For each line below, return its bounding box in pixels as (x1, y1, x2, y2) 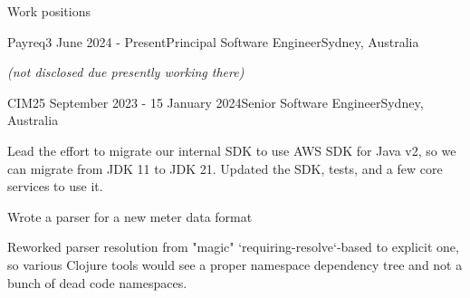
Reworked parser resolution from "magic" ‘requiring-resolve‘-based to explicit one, (7, 237, 459, 256)
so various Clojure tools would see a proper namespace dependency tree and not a (7, 255, 463, 274)
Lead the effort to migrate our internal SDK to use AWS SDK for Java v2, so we (7, 140, 456, 159)
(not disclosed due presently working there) (7, 62, 245, 82)
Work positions (7, 2, 91, 20)
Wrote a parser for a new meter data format (7, 207, 253, 226)
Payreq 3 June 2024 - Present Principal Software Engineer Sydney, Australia (7, 32, 419, 51)
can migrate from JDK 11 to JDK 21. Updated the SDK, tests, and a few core (7, 159, 443, 178)
